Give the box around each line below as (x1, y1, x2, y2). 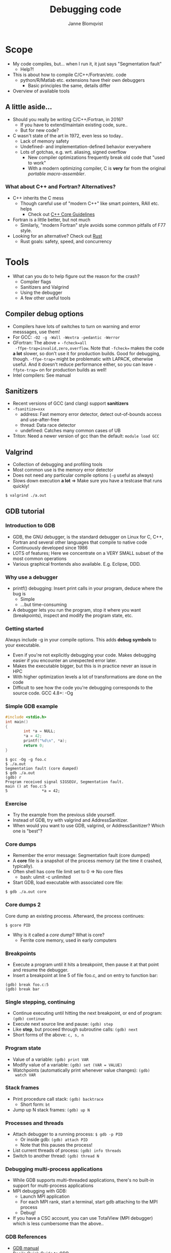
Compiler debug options (5, 310, 84, 318)
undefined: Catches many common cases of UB (20, 428, 121, 434)
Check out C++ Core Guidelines (27, 211, 95, 217)
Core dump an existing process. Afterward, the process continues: (5, 913, 145, 919)
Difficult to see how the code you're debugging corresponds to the (12, 685, 153, 691)
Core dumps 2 (5, 901, 41, 908)
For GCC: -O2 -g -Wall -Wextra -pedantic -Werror (12, 334, 121, 340)
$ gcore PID (5, 922, 31, 928)
